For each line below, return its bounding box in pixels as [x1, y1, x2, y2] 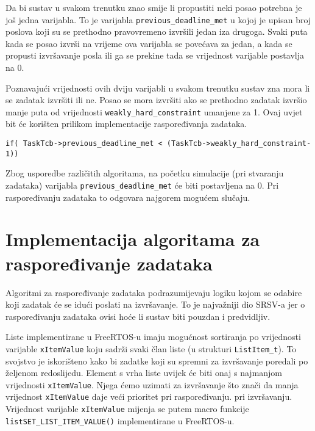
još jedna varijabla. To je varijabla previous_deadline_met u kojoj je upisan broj [5, 13, 311, 26]
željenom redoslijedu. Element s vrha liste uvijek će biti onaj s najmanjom [5, 366, 283, 379]
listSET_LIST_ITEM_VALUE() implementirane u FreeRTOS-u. [5, 414, 235, 427]
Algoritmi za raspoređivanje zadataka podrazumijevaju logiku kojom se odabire [5, 286, 302, 299]
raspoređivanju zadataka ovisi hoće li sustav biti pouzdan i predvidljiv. [5, 310, 271, 322]
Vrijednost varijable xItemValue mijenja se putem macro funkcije [5, 402, 249, 415]
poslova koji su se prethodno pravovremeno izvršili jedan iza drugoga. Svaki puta [5, 25, 308, 38]
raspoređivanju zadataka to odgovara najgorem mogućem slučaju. [5, 190, 250, 203]
